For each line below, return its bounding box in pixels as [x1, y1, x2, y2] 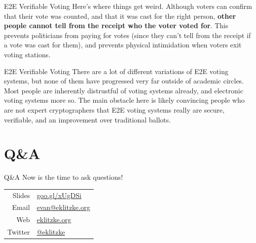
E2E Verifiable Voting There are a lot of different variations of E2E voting [4, 66, 228, 76]
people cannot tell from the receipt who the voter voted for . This [4, 20, 228, 31]
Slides [12, 190, 30, 200]
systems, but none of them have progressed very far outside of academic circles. [4, 76, 244, 86]
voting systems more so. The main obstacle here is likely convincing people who [4, 95, 245, 105]
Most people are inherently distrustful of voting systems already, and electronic [4, 85, 243, 95]
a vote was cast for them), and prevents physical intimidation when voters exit [4, 40, 242, 50]
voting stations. [4, 49, 51, 59]
